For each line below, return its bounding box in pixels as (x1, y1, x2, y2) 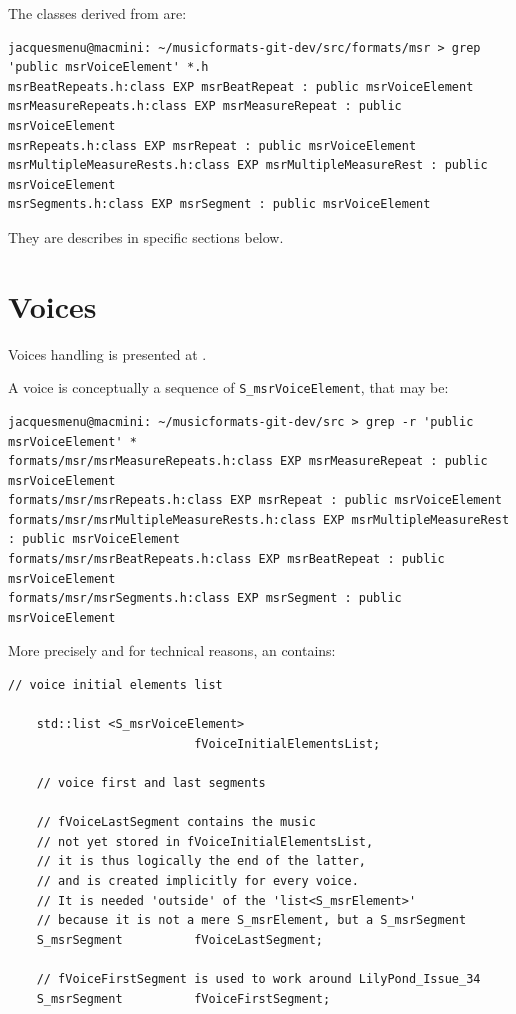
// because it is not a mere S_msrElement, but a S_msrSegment (36, 913, 467, 928)
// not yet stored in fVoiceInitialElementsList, (36, 834, 374, 849)
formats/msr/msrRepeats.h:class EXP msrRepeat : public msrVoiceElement (8, 493, 502, 508)
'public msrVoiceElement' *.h (8, 60, 209, 75)
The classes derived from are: (8, 3, 187, 23)
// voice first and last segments (36, 776, 266, 790)
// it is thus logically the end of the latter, (36, 854, 366, 869)
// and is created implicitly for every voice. (36, 873, 359, 888)
